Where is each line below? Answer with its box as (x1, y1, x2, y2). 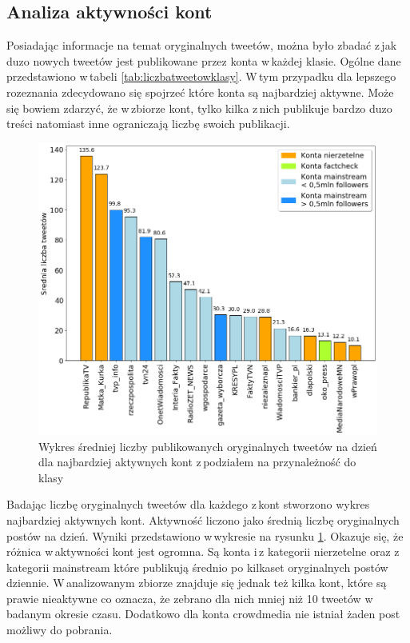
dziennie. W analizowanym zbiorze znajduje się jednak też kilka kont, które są (6, 574, 387, 591)
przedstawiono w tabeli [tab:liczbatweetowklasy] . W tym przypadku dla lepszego (6, 68, 396, 85)
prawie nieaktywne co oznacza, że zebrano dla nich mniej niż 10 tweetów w (6, 589, 373, 606)
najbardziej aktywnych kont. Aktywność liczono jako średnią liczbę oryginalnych (6, 511, 400, 528)
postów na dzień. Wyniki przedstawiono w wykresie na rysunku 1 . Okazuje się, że (6, 527, 404, 544)
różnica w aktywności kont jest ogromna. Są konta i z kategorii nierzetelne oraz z (6, 543, 400, 560)
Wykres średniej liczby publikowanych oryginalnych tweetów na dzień (38, 437, 377, 454)
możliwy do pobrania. (6, 621, 113, 638)
